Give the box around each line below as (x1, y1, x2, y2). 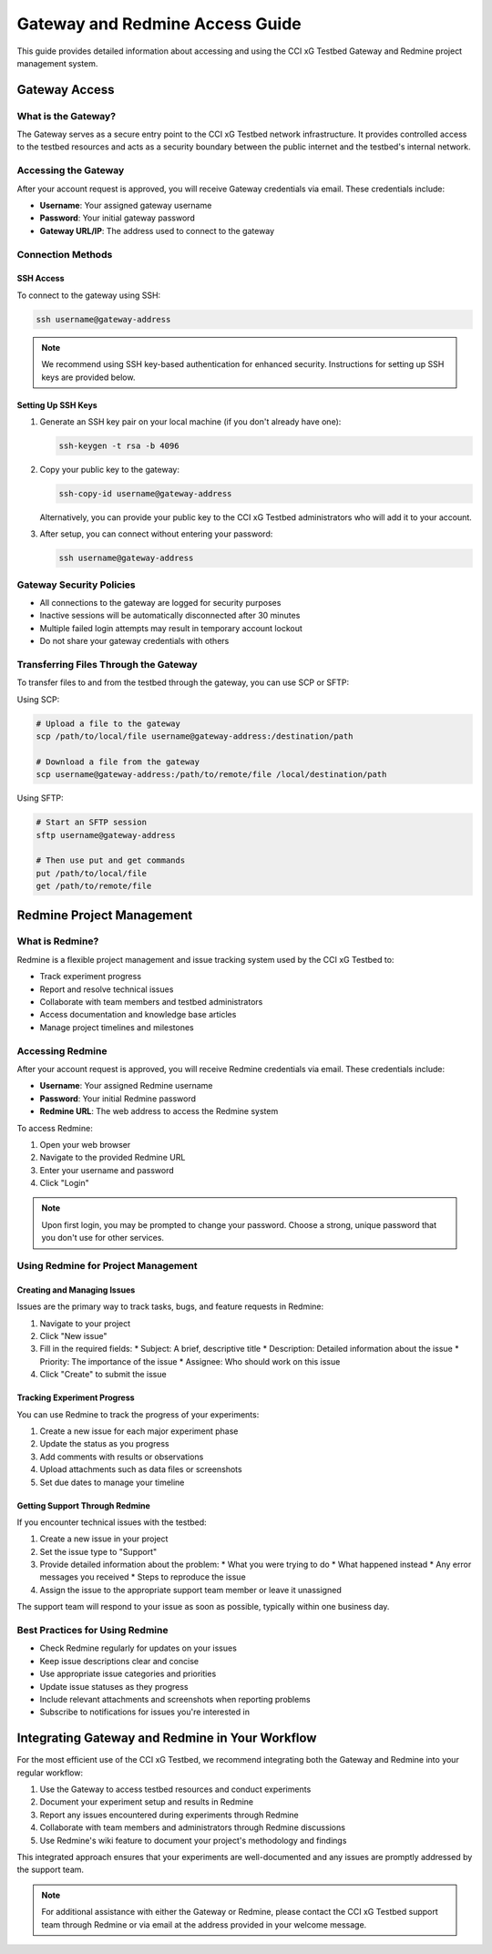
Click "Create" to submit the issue (39, 1369, 168, 1380)
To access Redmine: (16, 1122, 93, 1133)
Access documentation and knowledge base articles (39, 1009, 237, 1020)
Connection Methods (16, 248, 113, 261)
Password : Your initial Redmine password (39, 1093, 196, 1104)
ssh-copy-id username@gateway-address (58, 488, 232, 498)
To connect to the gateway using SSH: (16, 290, 161, 301)
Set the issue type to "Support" (39, 1546, 158, 1557)
